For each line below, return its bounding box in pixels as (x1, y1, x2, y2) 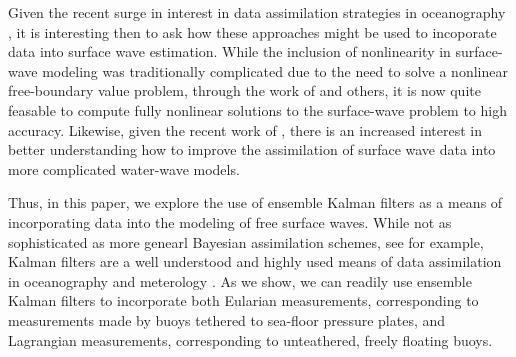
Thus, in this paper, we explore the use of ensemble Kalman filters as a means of (8, 192, 503, 213)
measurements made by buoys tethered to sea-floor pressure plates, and (8, 309, 446, 330)
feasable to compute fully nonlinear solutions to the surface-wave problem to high (8, 99, 507, 120)
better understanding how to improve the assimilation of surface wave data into (8, 139, 496, 160)
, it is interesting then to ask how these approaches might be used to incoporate (8, 21, 497, 42)
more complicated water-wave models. (8, 158, 240, 179)
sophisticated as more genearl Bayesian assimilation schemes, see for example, (8, 231, 484, 252)
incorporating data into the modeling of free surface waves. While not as (8, 211, 452, 232)
